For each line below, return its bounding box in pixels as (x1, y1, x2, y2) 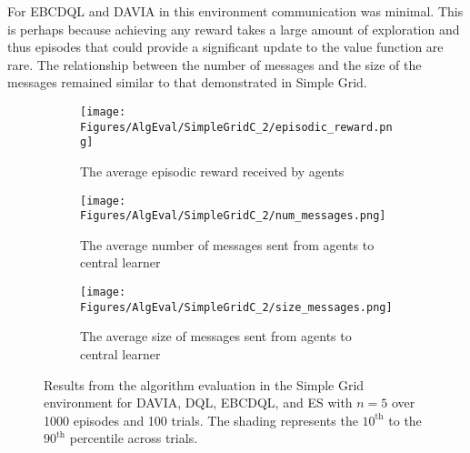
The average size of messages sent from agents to (80, 327, 352, 346)
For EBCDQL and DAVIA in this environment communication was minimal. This (7, 2, 464, 20)
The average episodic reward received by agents (80, 161, 345, 180)
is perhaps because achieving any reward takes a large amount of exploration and (7, 19, 460, 38)
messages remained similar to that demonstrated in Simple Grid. (7, 73, 367, 92)
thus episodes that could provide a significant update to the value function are (7, 37, 444, 56)
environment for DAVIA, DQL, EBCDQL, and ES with (44, 393, 353, 412)
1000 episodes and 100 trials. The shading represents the (44, 410, 358, 429)
